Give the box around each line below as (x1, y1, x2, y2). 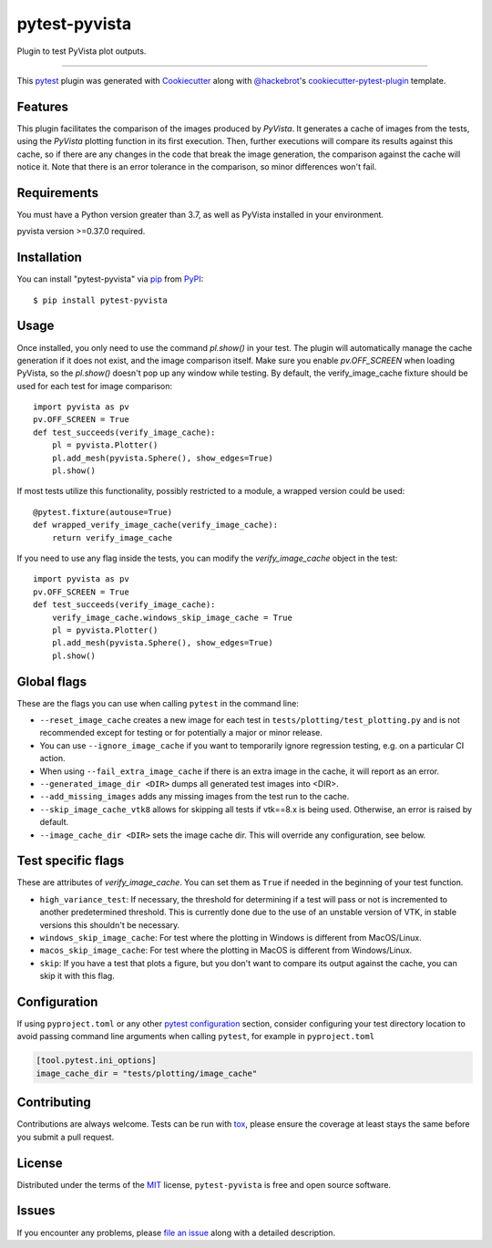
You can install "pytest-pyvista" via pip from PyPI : (16, 273, 204, 284)
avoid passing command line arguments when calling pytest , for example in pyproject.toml (16, 1031, 375, 1042)
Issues (16, 1203, 56, 1219)
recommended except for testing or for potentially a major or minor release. (39, 727, 323, 738)
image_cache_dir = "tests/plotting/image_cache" (36, 1068, 258, 1078)
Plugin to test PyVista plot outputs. (16, 46, 147, 57)
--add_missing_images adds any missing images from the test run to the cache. (39, 791, 350, 802)
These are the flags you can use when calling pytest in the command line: (16, 697, 300, 708)
